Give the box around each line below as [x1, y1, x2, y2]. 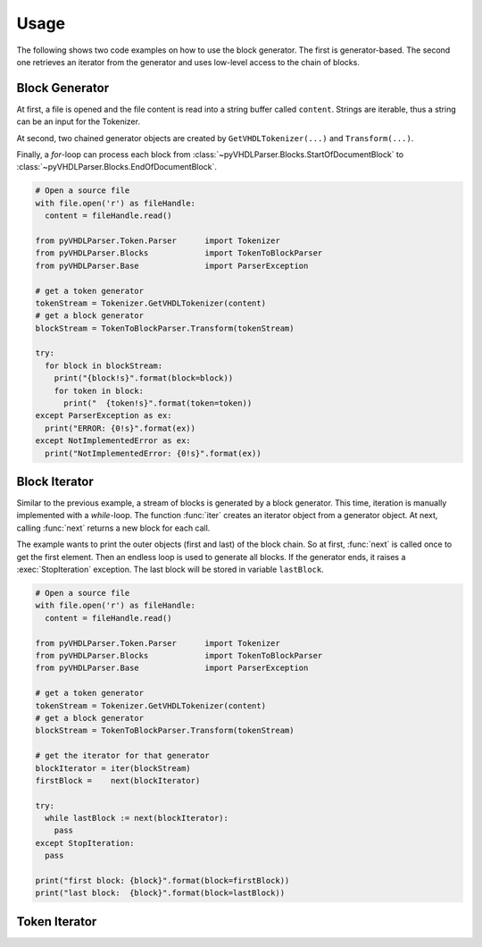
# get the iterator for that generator [35, 750, 210, 761]
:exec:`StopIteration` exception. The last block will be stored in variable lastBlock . [16, 564, 325, 575]
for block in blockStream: [45, 360, 163, 371]
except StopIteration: [35, 838, 135, 848]
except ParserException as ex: [35, 411, 173, 421]
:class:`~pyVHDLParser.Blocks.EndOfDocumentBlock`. [16, 162, 218, 172]
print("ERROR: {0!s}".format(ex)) [45, 423, 196, 433]
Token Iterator [16, 914, 97, 929]
